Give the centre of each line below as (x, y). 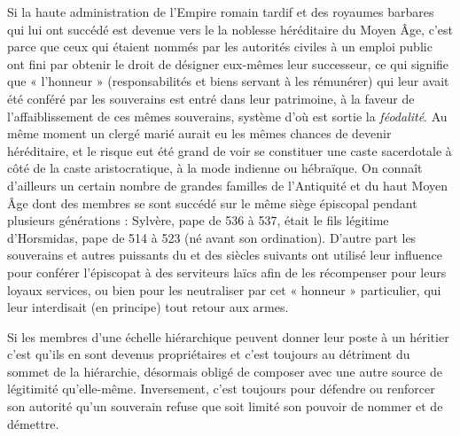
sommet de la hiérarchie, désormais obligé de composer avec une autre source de (225, 371)
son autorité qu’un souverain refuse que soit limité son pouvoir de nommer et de (225, 406)
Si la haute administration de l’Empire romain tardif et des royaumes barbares (221, 12)
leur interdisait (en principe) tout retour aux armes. (148, 307)
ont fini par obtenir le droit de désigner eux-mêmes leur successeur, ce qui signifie (228, 63)
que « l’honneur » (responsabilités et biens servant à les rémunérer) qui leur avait (228, 81)
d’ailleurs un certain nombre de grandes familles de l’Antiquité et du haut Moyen (228, 185)
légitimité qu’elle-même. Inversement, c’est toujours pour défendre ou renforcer (221, 389)
